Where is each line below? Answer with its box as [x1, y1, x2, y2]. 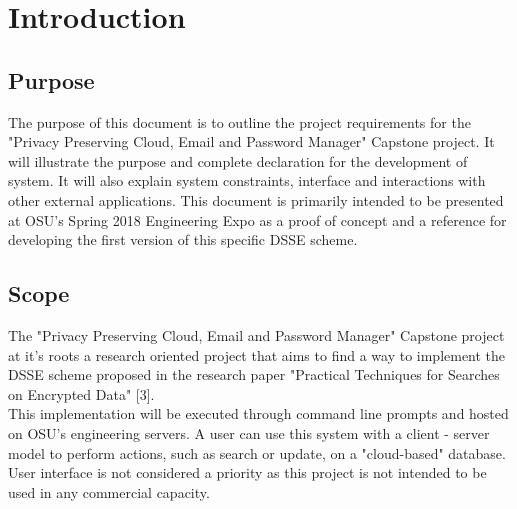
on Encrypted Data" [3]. [8, 383, 155, 404]
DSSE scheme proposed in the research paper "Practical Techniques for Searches [8, 364, 500, 385]
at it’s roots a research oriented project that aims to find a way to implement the [8, 344, 506, 365]
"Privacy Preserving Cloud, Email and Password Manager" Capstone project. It [8, 131, 495, 152]
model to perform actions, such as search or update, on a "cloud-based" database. [8, 442, 506, 463]
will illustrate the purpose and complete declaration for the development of [8, 150, 468, 171]
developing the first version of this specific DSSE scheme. [8, 229, 358, 250]
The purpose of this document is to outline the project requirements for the [8, 111, 471, 132]
